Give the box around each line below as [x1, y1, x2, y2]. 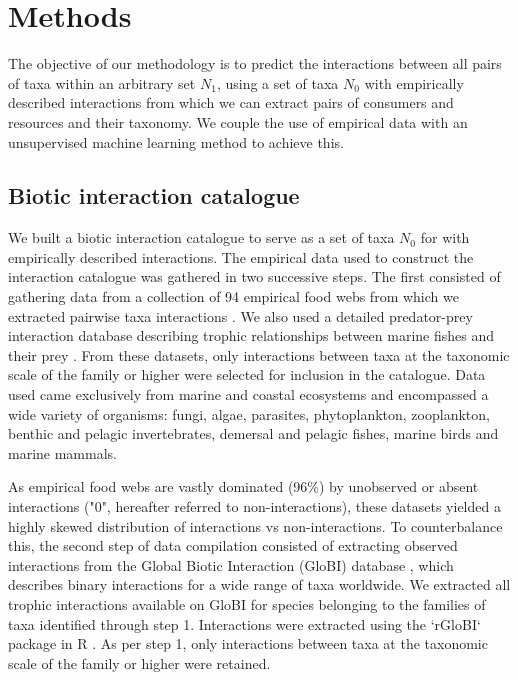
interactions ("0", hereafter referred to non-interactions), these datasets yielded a [8, 496, 501, 517]
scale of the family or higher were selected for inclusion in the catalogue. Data [8, 364, 486, 385]
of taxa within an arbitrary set [8, 72, 196, 93]
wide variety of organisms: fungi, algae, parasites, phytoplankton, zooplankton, [8, 403, 490, 424]
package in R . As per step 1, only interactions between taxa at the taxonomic [8, 633, 488, 654]
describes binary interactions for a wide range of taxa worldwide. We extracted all [8, 574, 511, 595]
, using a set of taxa [216, 72, 339, 93]
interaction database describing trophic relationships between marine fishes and [8, 325, 495, 346]
